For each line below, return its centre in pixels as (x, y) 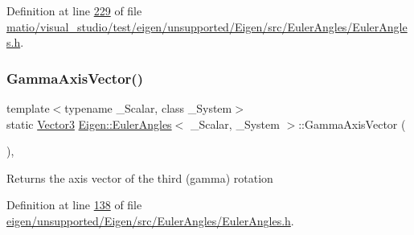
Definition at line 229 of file (74, 10)
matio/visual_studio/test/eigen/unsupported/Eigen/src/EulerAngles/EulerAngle (207, 26)
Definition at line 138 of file (74, 205)
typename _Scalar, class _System (148, 108)
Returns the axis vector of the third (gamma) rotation (140, 177)
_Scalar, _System (235, 124)
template (28, 108)
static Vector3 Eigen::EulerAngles (89, 124)
